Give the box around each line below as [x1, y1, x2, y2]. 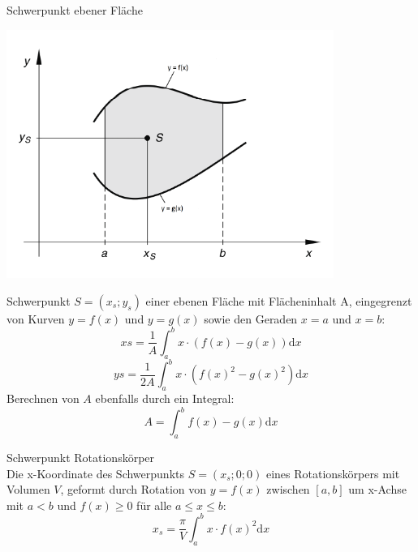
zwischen [266, 481, 310, 498]
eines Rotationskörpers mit [265, 464, 400, 481]
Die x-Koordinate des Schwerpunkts [6, 464, 184, 481]
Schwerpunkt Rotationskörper [6, 448, 155, 465]
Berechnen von [6, 390, 80, 407]
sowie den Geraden [204, 310, 298, 327]
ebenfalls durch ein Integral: [95, 390, 235, 407]
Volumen [6, 481, 50, 498]
